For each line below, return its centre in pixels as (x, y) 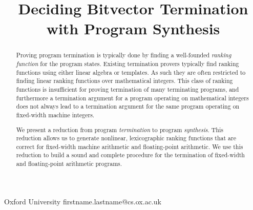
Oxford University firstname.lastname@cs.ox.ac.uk (83, 201)
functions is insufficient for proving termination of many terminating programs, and (128, 89)
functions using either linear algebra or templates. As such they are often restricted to (131, 72)
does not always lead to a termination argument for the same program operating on (128, 106)
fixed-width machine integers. (55, 114)
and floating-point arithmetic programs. (69, 164)
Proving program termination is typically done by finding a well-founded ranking (124, 55)
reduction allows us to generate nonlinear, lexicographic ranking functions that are (126, 138)
